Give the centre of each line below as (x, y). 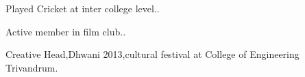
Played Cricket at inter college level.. (83, 8)
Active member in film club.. (66, 31)
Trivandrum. (32, 67)
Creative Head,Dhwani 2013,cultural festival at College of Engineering (152, 54)
